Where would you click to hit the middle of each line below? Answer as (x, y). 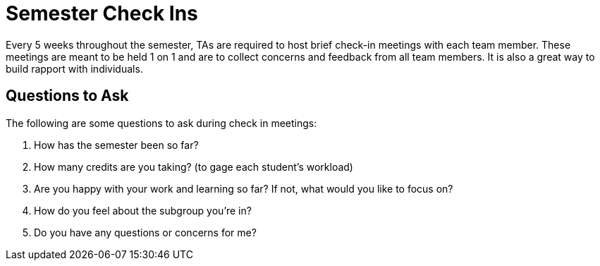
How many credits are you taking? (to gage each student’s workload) (194, 167)
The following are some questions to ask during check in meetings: (161, 123)
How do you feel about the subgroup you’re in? (143, 210)
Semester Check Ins (102, 13)
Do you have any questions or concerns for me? (145, 232)
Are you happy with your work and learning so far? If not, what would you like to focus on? (244, 188)
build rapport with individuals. (74, 68)
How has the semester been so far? (116, 145)
